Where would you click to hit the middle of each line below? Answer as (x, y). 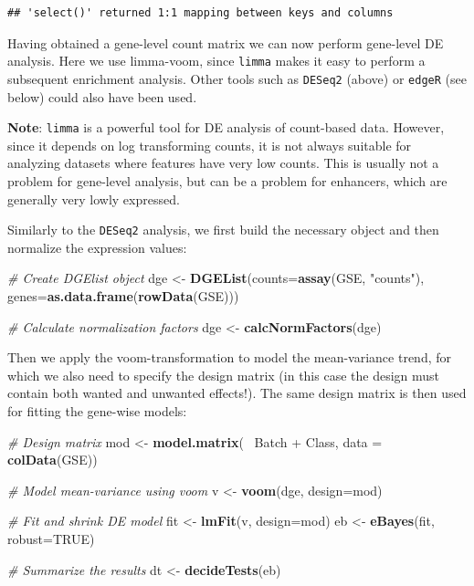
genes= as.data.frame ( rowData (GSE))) (123, 295)
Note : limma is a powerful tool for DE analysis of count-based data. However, (226, 127)
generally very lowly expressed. (94, 199)
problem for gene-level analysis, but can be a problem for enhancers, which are (227, 180)
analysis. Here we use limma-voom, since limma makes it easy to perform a (216, 61)
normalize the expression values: (97, 247)
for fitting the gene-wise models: (97, 410)
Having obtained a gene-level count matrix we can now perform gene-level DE (226, 42)
